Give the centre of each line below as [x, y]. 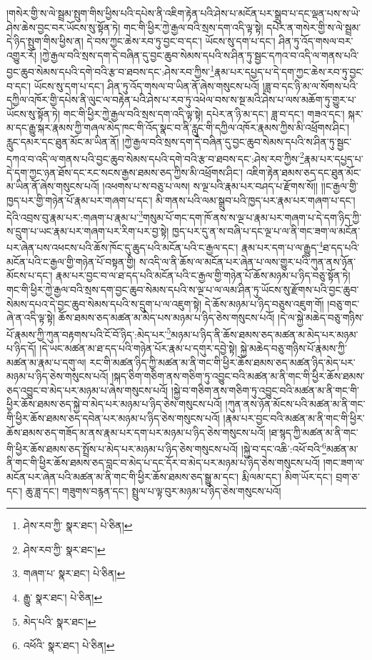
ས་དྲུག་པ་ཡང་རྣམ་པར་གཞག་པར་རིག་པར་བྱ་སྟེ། [88, 230]
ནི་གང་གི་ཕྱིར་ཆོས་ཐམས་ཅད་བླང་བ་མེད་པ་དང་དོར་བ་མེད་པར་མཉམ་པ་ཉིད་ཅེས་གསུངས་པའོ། [164, 462]
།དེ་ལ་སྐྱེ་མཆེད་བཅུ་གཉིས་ [321, 317]
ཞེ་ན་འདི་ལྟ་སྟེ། [31, 317]
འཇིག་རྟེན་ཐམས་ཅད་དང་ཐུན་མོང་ [303, 172]
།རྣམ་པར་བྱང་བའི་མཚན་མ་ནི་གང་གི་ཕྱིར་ [294, 417]
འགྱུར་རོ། [22, 55]
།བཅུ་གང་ [343, 303]
